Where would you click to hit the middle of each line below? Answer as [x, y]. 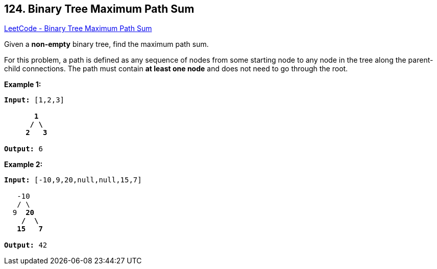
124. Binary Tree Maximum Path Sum [99, 9]
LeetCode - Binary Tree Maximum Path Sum [78, 29]
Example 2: [23, 165]
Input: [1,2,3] [34, 100]
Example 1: [23, 85]
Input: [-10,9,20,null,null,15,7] [73, 180]
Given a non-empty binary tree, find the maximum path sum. [106, 44]
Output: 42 [26, 245]
